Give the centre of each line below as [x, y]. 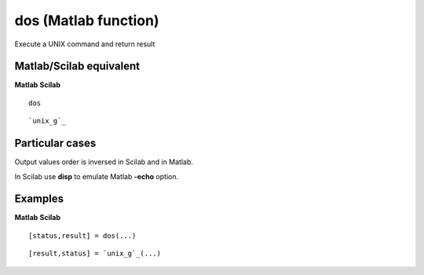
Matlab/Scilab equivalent [77, 66]
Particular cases [55, 143]
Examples [39, 199]
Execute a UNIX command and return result [85, 44]
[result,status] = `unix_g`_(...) [95, 254]
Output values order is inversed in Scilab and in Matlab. [104, 162]
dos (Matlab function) [87, 20]
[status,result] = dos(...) [82, 235]
